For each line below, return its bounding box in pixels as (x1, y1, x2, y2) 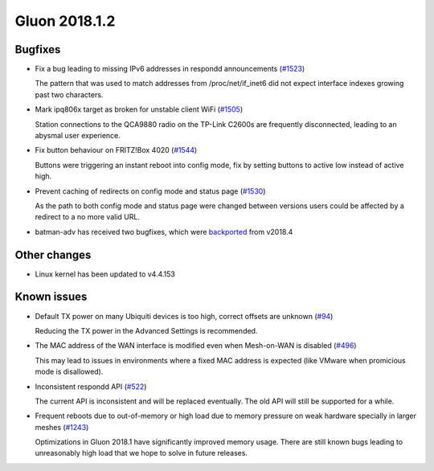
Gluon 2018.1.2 (14, 12, 116, 30)
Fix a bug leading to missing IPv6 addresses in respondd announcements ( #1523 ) (35, 64, 305, 74)
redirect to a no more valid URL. (35, 212, 141, 222)
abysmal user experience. (35, 131, 121, 141)
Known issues (14, 290, 88, 304)
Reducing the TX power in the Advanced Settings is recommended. (35, 326, 258, 335)
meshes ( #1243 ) (35, 422, 89, 432)
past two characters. (35, 89, 104, 100)
